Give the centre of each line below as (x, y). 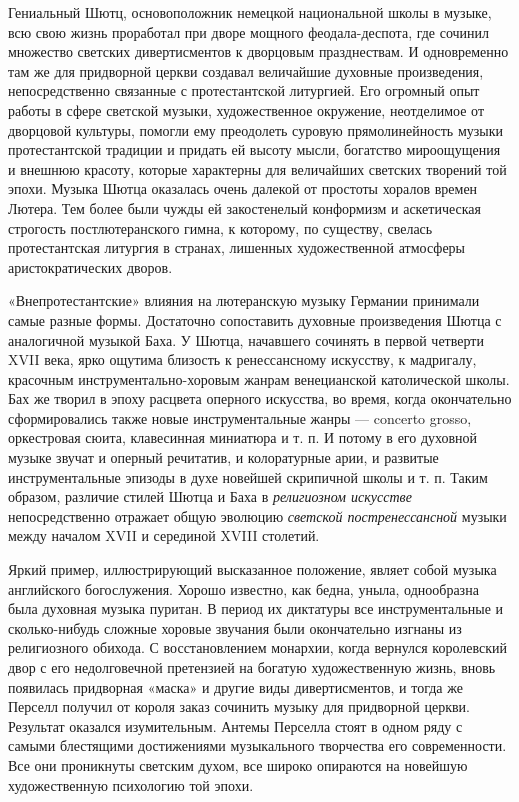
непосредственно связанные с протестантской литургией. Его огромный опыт (244, 90)
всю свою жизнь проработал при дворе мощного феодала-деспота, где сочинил (249, 31)
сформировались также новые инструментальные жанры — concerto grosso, (240, 417)
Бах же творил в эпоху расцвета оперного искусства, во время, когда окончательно (260, 398)
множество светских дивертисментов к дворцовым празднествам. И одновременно (258, 51)
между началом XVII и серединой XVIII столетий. (164, 535)
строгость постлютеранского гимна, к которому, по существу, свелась (220, 227)
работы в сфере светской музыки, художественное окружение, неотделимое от (246, 109)
